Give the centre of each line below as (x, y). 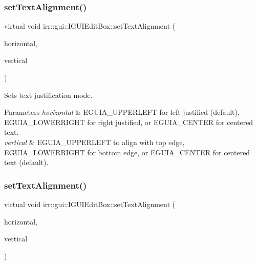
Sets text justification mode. (48, 95)
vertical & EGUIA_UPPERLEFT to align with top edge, (94, 142)
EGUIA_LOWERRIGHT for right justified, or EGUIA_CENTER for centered (129, 122)
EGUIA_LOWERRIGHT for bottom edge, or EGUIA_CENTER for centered (127, 152)
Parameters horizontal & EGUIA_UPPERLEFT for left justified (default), (122, 112)
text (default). (26, 162)
